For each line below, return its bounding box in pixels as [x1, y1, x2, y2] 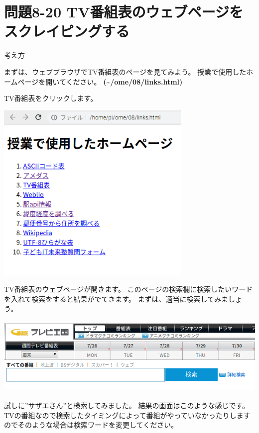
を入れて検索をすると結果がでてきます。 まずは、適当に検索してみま [4, 293, 229, 304]
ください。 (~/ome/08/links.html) [66, 76, 183, 87]
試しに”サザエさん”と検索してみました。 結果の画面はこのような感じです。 [4, 400, 250, 411]
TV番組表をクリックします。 [4, 93, 98, 103]
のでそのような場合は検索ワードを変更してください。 [4, 420, 178, 430]
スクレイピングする [4, 21, 130, 41]
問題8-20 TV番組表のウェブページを [4, 1, 243, 22]
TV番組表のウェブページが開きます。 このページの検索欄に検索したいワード [4, 284, 253, 294]
